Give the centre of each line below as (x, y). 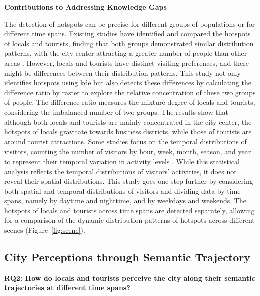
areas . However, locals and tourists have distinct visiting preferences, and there (127, 62)
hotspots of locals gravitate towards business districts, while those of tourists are (128, 132)
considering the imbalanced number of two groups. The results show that (116, 112)
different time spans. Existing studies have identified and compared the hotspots (127, 33)
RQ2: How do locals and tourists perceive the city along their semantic (130, 278)
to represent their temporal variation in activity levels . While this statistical (122, 161)
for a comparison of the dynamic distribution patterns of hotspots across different (129, 220)
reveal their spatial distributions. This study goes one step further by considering (129, 181)
